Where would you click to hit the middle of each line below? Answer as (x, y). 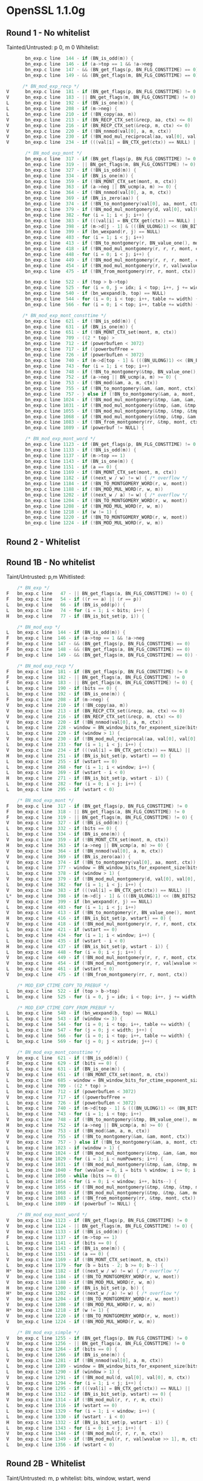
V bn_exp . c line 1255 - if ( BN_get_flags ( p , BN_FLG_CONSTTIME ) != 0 (97, 1338)
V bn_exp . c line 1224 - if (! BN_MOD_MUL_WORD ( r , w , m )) (81, 1321)
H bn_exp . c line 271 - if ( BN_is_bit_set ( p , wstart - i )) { (88, 778)
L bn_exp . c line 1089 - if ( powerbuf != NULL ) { (71, 1204)
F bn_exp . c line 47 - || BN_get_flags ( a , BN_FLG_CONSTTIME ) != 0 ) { (100, 594)
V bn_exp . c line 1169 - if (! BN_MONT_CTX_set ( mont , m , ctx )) (88, 1260)
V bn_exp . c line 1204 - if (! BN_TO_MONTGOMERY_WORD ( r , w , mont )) (93, 1299)
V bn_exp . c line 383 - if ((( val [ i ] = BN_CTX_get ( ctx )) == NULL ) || (98, 890)
